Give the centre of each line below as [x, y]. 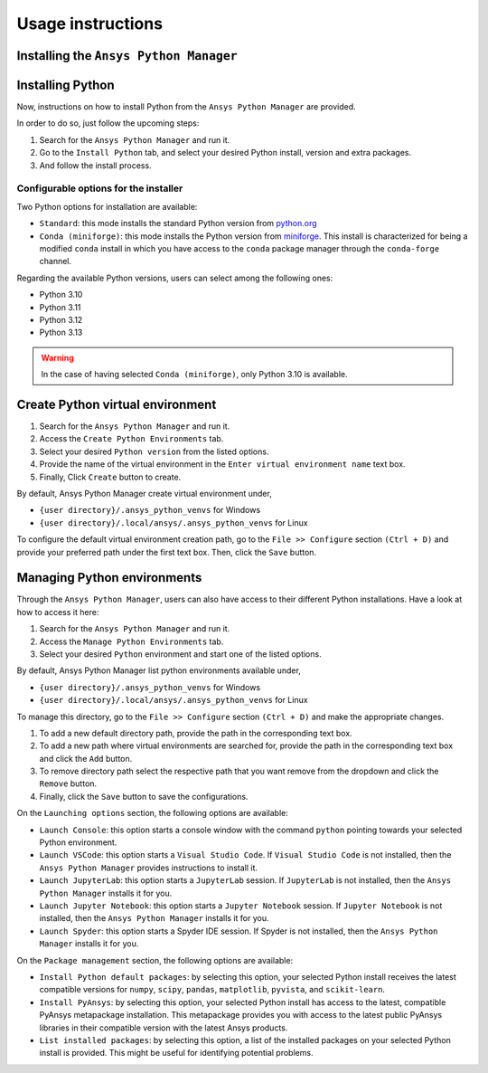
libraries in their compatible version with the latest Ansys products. [164, 1028]
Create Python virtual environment [117, 404]
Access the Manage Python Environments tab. [131, 641]
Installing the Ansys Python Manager [127, 56]
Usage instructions [89, 24]
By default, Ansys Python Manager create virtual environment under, [145, 493]
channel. [56, 261]
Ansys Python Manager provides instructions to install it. [148, 868]
